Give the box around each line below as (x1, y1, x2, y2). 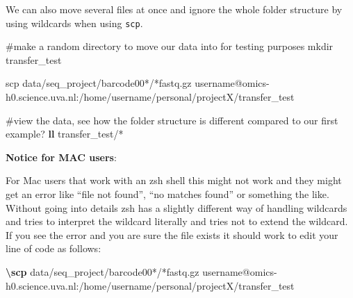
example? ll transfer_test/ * (6, 126, 124, 141)
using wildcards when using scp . (6, 15, 143, 30)
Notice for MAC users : (6, 149, 117, 164)
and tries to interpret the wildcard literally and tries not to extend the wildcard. (6, 214, 348, 229)
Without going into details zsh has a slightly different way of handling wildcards (6, 200, 347, 215)
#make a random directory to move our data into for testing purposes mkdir (6, 39, 334, 53)
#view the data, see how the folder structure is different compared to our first (6, 113, 338, 127)
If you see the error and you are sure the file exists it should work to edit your (6, 227, 338, 242)
